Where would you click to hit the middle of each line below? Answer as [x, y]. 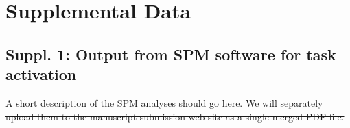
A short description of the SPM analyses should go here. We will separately [164, 102]
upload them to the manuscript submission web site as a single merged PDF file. [175, 116]
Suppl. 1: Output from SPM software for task [171, 54]
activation [41, 74]
